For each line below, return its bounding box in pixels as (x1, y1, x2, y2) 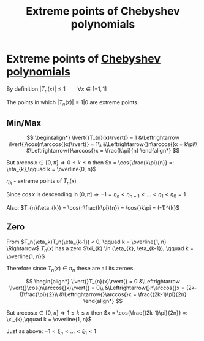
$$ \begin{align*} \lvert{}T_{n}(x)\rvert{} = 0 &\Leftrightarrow (25, 278, 181, 285)
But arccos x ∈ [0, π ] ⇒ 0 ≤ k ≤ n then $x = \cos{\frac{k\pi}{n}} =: (6, 159, 175, 166)
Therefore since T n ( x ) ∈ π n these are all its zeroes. (6, 264, 135, 274)
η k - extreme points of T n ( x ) (6, 177, 77, 186)
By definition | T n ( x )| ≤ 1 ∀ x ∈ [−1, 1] (6, 85, 107, 94)
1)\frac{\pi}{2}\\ (19, 291, 58, 298)
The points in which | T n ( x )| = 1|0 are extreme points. (6, 98, 139, 107)
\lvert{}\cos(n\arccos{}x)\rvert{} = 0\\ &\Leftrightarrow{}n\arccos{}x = (9, 284, 185, 292)
